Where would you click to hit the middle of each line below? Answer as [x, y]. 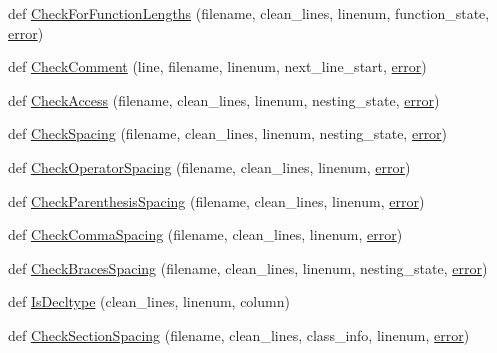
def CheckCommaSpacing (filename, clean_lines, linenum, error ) [205, 234]
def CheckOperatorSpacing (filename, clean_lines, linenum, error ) [209, 166]
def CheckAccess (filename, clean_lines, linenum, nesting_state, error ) [224, 99]
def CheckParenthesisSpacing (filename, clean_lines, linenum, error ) [216, 200]
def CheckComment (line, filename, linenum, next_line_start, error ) [217, 66]
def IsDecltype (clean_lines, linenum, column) [149, 301]
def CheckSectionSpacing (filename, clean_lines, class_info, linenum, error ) [239, 334]
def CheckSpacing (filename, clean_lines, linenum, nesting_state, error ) [228, 133]
